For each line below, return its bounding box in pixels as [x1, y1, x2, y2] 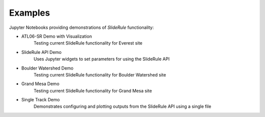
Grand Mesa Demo [21, 81, 60, 87]
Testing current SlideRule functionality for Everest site [33, 40, 142, 46]
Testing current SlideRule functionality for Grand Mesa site [33, 88, 152, 94]
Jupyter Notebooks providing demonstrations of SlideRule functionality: [9, 24, 154, 30]
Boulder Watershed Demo [21, 65, 74, 71]
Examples [9, 7, 50, 18]
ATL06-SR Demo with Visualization [21, 33, 92, 39]
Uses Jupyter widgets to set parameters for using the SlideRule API [33, 56, 170, 62]
